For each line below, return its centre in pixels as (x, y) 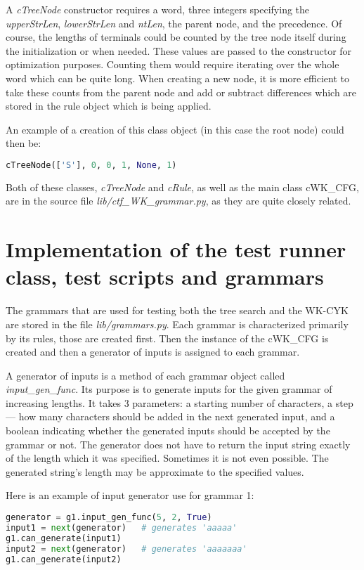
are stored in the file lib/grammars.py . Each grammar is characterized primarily (177, 324)
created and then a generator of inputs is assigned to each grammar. (153, 352)
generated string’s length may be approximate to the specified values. (155, 471)
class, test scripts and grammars (165, 277)
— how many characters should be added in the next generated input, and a (170, 416)
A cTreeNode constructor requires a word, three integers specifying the (158, 9)
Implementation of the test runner (176, 249)
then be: (24, 143)
